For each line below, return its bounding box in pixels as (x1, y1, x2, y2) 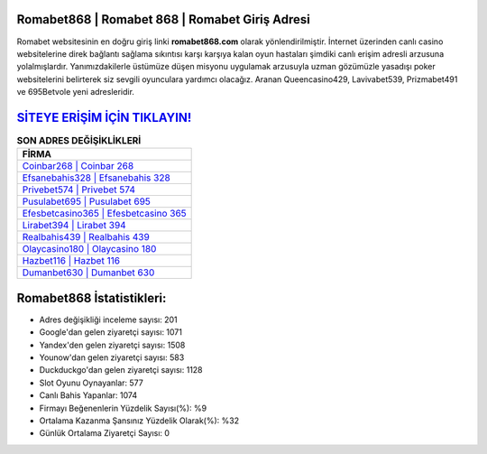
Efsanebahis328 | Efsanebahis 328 (22, 171, 170, 184)
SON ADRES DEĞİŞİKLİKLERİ (16, 134, 142, 147)
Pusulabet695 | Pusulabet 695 (22, 195, 151, 208)
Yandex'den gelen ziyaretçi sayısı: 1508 (39, 339, 186, 350)
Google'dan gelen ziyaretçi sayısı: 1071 (39, 327, 182, 338)
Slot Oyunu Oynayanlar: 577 (39, 377, 143, 388)
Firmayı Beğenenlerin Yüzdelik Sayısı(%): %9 (39, 403, 207, 413)
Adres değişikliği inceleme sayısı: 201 (39, 314, 178, 325)
